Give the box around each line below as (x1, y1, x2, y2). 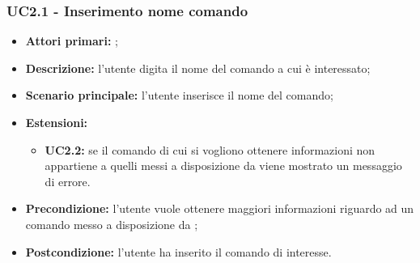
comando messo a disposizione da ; (25, 215, 198, 232)
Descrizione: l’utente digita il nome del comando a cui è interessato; (25, 59, 371, 76)
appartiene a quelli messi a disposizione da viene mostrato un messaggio (45, 157, 402, 174)
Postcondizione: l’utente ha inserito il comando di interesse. (25, 243, 332, 260)
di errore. (45, 172, 91, 189)
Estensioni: (25, 114, 88, 130)
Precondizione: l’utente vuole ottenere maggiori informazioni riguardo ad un (25, 200, 414, 217)
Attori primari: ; (25, 32, 118, 49)
